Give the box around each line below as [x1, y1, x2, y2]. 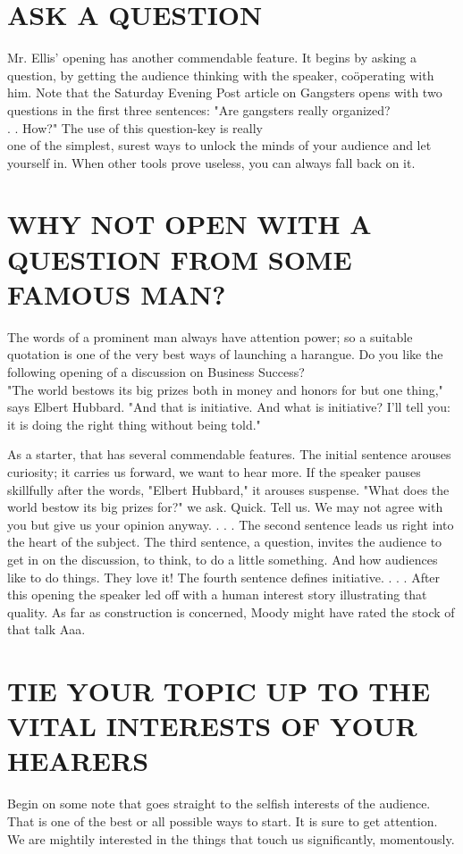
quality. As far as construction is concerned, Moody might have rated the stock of [7, 602, 455, 621]
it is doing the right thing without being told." [7, 414, 261, 433]
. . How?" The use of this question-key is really [7, 118, 263, 137]
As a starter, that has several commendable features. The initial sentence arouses [7, 445, 451, 464]
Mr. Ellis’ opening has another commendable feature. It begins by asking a [7, 48, 417, 67]
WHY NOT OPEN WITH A [7, 205, 372, 242]
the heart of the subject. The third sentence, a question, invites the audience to [7, 532, 442, 551]
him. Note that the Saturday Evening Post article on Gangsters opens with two [7, 83, 442, 102]
